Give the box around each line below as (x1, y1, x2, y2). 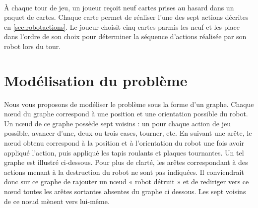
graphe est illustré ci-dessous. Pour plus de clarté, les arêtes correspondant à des (4, 157, 248, 167)
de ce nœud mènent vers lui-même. (4, 196, 110, 206)
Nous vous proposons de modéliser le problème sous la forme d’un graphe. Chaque (4, 99, 254, 109)
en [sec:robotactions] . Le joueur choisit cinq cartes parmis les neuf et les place (4, 21, 240, 32)
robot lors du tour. (4, 41, 61, 51)
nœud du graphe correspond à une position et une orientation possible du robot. (4, 108, 248, 119)
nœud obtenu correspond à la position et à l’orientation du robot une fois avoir (4, 138, 244, 148)
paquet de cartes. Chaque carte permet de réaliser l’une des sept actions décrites (4, 12, 249, 22)
